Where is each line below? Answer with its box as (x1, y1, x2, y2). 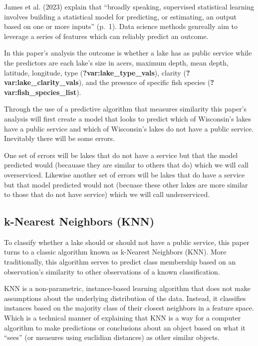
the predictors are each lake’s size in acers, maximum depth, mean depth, (4, 57, 229, 67)
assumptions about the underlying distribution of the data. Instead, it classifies (4, 292, 246, 303)
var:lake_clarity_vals (4, 77, 79, 87)
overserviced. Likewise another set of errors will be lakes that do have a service (4, 169, 245, 179)
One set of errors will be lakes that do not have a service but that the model (4, 149, 238, 160)
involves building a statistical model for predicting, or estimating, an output (4, 11, 237, 21)
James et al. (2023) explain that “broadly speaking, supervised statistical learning (4, 1, 255, 11)
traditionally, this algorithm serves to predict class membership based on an (4, 256, 236, 267)
